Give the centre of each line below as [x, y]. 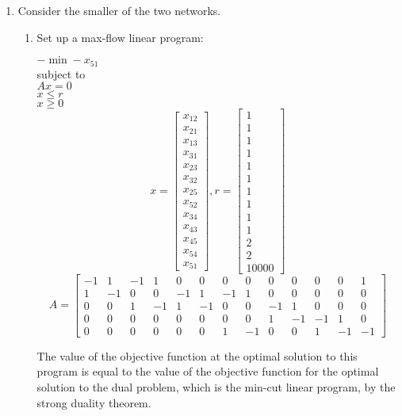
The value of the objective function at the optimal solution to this [197, 355]
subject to [61, 73]
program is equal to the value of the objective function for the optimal [208, 371]
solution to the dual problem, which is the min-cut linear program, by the [216, 386]
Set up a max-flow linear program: [120, 37]
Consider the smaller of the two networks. [119, 10]
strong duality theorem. [94, 402]
